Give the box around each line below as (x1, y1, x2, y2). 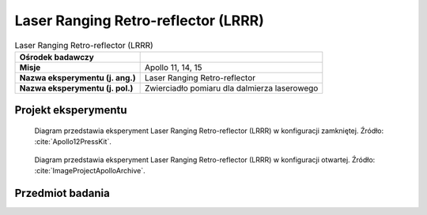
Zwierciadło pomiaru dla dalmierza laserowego (144, 83, 319, 94)
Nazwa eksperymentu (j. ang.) (19, 72, 136, 83)
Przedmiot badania (14, 186, 110, 200)
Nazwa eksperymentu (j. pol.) (19, 83, 134, 94)
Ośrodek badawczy (19, 51, 94, 62)
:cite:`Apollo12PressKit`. (34, 137, 112, 146)
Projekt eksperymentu (14, 103, 127, 117)
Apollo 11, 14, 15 (144, 61, 202, 72)
